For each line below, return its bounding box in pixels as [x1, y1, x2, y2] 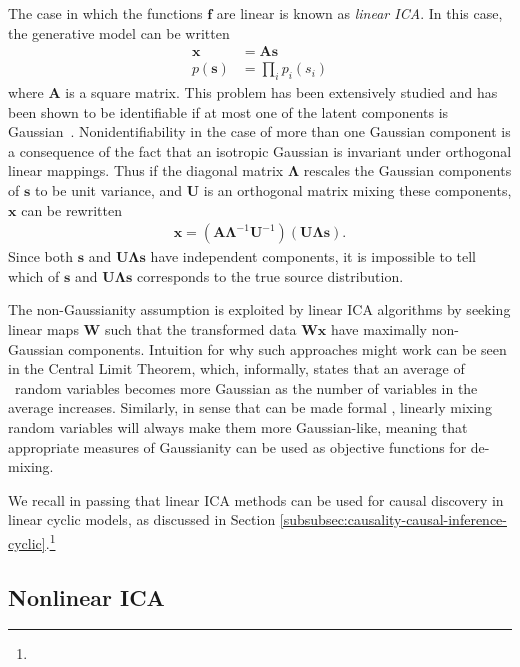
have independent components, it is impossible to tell [150, 246, 477, 267]
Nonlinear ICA [8, 581, 165, 612]
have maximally [330, 319, 427, 340]
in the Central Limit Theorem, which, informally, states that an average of [8, 358, 465, 379]
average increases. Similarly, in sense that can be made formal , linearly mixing [8, 397, 492, 418]
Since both [8, 246, 73, 267]
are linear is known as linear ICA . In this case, [216, 3, 503, 23]
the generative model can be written [8, 22, 230, 43]
